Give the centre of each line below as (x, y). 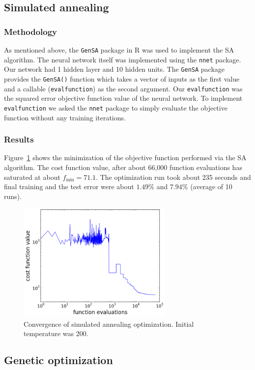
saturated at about (32, 177)
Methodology (31, 31)
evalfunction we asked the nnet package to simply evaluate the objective (116, 107)
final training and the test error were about (69, 186)
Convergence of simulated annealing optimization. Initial (109, 324)
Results (19, 139)
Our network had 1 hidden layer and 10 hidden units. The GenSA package (114, 69)
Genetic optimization (58, 360)
